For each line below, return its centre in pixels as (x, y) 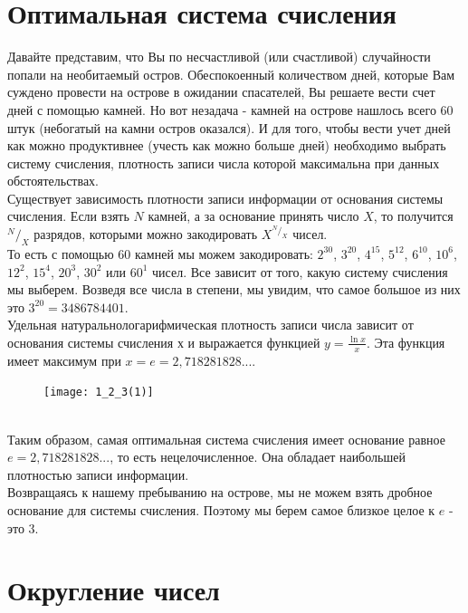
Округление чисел (114, 590)
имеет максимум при (64, 360)
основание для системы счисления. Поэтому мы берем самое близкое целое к (221, 509)
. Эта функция (406, 342)
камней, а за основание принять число (253, 216)
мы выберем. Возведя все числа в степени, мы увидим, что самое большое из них (234, 289)
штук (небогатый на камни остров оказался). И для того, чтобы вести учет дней (229, 127)
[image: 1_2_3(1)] (99, 393)
